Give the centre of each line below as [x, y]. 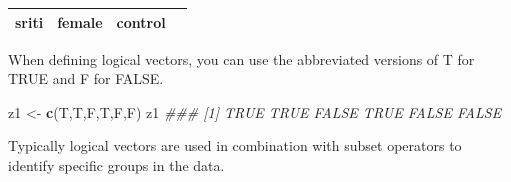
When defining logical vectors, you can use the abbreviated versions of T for [241, 58]
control [141, 21]
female [80, 21]
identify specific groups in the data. [116, 164]
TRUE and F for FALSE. [86, 78]
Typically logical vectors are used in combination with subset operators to [235, 145]
